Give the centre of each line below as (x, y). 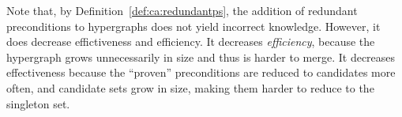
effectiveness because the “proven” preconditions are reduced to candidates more (201, 72)
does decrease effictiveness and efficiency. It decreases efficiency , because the (191, 42)
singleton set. (38, 103)
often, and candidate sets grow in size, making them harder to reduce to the (190, 87)
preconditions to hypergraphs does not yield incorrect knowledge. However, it (193, 26)
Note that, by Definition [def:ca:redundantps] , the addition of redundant (182, 10)
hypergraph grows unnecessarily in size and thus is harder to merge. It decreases (201, 57)
